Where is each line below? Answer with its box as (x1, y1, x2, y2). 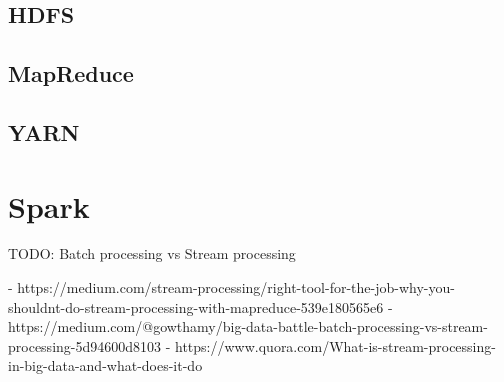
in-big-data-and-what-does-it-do (8, 355, 203, 376)
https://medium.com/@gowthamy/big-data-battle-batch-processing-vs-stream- (8, 316, 488, 337)
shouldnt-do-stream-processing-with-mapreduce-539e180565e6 (8, 296, 384, 317)
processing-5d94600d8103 (8, 335, 162, 356)
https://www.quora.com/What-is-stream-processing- (175, 335, 496, 356)
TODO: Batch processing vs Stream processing (8, 243, 296, 264)
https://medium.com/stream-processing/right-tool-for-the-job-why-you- (17, 277, 455, 298)
